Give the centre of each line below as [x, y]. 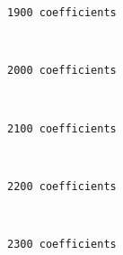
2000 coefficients [62, 71]
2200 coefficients [62, 186]
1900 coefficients [62, 13]
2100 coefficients [62, 128]
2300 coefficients [62, 244]
